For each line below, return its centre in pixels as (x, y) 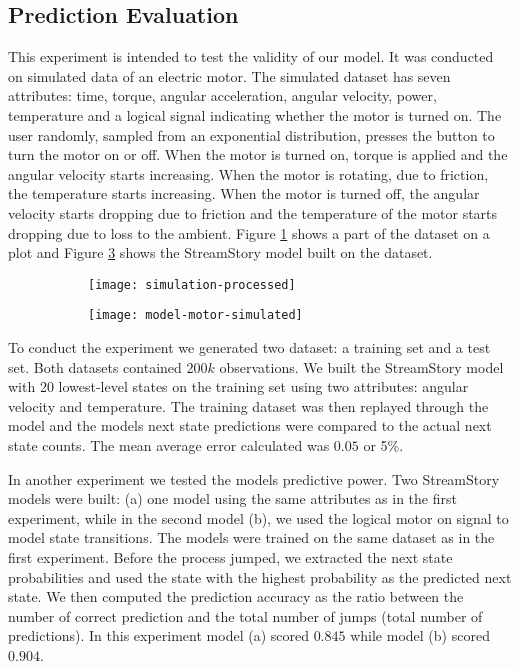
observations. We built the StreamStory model (361, 366)
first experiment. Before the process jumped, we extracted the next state (230, 556)
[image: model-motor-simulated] (195, 315)
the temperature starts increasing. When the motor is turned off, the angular (244, 193)
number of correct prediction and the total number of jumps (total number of (245, 615)
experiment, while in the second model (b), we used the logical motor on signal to (258, 517)
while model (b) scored (420, 635)
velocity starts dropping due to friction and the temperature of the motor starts (253, 212)
